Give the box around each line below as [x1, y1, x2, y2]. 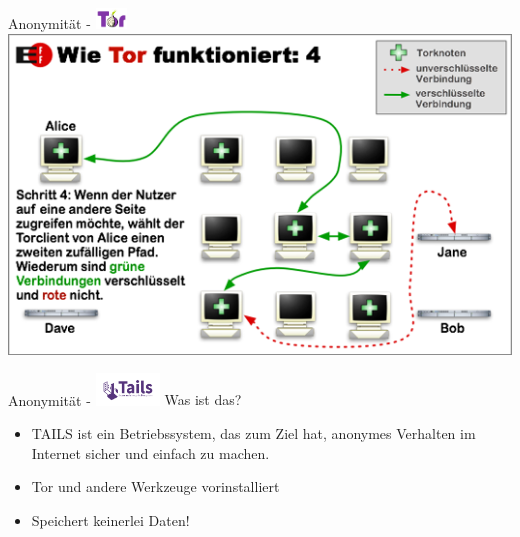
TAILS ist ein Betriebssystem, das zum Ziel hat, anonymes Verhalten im [31, 423, 476, 444]
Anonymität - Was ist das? [8, 389, 242, 410]
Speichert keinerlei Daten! [31, 509, 190, 530]
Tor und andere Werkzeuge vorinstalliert [31, 476, 280, 497]
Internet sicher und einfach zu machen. [31, 442, 270, 463]
